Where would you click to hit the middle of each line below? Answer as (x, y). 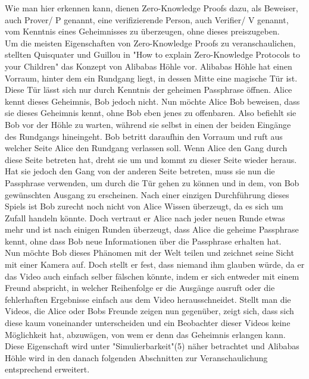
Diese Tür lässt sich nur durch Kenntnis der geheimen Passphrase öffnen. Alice (149, 90)
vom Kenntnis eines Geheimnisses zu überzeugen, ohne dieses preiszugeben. (142, 31)
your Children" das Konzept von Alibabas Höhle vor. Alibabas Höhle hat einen (149, 66)
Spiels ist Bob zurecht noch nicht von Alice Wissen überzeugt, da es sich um (144, 206)
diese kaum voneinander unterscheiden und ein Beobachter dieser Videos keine (148, 323)
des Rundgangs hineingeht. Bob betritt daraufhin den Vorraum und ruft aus (144, 136)
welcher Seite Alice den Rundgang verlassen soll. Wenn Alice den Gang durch (146, 148)
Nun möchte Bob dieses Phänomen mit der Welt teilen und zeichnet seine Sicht (149, 253)
